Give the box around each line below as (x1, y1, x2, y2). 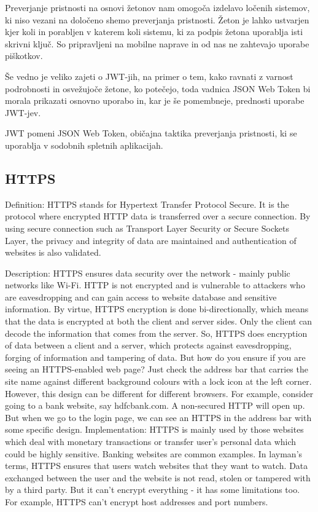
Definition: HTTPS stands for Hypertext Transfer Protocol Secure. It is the (5, 197, 289, 210)
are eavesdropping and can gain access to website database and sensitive (5, 290, 277, 303)
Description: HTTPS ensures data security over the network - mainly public (5, 266, 290, 279)
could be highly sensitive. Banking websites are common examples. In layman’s (5, 447, 303, 460)
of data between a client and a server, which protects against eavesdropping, (5, 339, 292, 352)
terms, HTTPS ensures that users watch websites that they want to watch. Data (5, 459, 308, 472)
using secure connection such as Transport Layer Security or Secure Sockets (5, 221, 289, 234)
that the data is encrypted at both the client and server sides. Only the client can (5, 315, 312, 328)
